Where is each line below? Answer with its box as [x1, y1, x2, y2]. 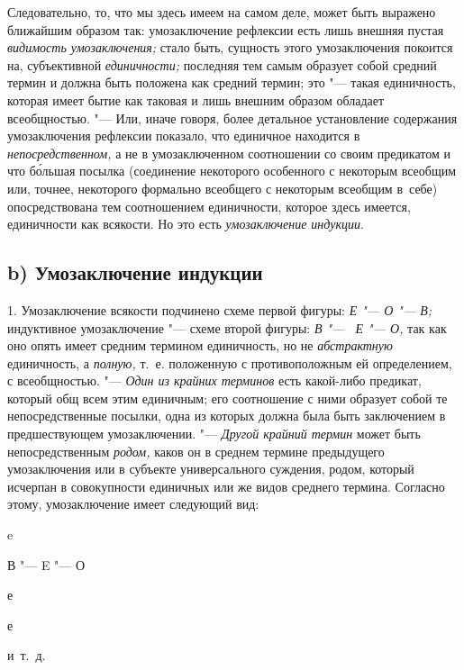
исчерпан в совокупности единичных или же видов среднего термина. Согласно [7, 476, 445, 495]
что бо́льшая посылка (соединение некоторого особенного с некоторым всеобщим [7, 161, 457, 180]
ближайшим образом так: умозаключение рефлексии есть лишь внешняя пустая [7, 20, 444, 39]
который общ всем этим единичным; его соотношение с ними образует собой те [7, 388, 448, 407]
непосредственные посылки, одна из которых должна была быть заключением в [7, 406, 446, 425]
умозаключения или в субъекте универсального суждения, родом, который [7, 459, 414, 478]
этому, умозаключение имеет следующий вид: [7, 494, 259, 513]
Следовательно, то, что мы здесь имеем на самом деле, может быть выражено [7, 3, 436, 21]
